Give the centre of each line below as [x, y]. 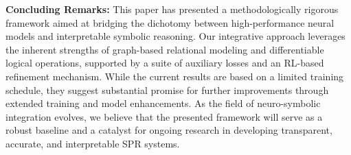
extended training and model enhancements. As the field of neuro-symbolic [163, 103]
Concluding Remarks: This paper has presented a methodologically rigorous [172, 9]
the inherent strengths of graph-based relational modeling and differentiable [165, 49]
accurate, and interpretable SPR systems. [93, 143]
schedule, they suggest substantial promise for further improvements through [167, 90]
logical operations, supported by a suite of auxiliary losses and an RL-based [165, 63]
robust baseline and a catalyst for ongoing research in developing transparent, [169, 130]
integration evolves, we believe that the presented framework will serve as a [164, 116]
